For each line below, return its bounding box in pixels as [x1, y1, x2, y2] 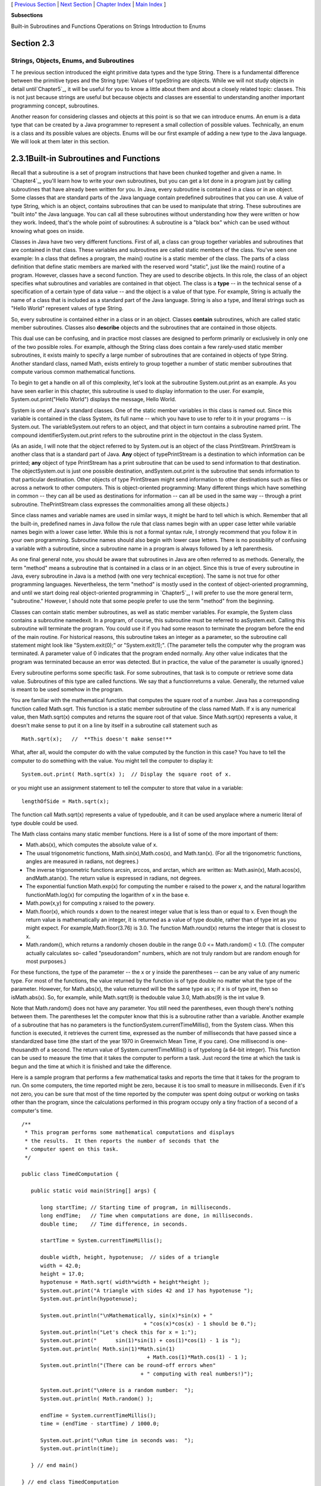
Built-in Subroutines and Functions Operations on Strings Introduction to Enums [11, 23, 206, 30]
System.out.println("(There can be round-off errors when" [40, 1362, 216, 1369]
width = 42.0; [40, 1262, 81, 1269]
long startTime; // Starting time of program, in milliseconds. [40, 1204, 232, 1211]
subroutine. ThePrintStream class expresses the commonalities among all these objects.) [11, 500, 229, 508]
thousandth [11, 1046, 39, 1053]
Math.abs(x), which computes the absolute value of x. [26, 841, 158, 848]
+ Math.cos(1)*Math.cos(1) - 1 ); [146, 1353, 247, 1361]
